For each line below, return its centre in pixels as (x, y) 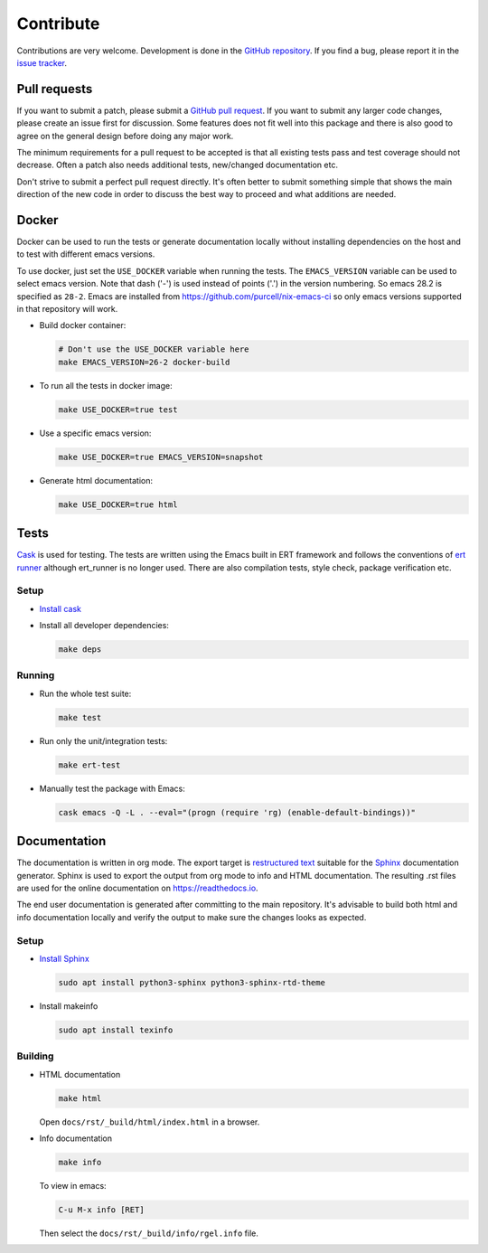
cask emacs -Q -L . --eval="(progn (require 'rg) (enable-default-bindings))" (237, 812)
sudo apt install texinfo (116, 1030)
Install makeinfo (69, 1006)
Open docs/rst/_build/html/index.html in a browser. (150, 1122)
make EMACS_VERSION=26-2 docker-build (144, 362)
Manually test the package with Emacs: (112, 788)
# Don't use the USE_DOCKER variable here (154, 349)
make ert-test (89, 765)
